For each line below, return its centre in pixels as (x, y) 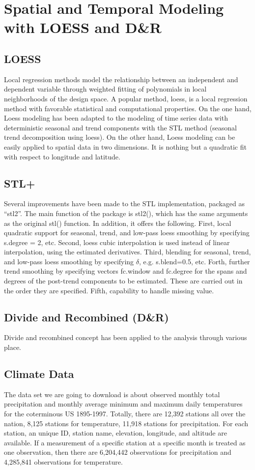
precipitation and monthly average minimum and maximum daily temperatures (123, 404)
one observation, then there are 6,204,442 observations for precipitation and (118, 452)
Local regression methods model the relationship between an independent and (121, 79)
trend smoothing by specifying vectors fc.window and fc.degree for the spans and (126, 271)
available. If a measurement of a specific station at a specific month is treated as (125, 442)
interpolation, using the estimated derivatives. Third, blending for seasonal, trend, (127, 252)
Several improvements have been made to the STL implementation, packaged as (124, 204)
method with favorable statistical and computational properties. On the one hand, (128, 108)
